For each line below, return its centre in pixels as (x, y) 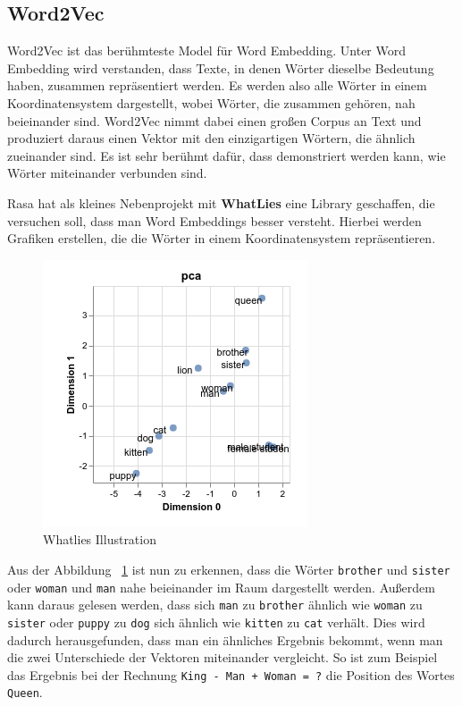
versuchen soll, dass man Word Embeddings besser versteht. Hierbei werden (214, 220)
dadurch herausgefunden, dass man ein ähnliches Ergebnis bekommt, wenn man (225, 639)
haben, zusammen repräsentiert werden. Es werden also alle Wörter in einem (217, 85)
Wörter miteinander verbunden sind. (107, 173)
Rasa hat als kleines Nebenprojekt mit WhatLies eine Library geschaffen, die (221, 202)
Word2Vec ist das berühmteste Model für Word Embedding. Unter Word (206, 50)
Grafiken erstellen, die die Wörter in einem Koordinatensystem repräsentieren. (222, 238)
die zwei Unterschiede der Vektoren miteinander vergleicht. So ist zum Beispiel (223, 657)
